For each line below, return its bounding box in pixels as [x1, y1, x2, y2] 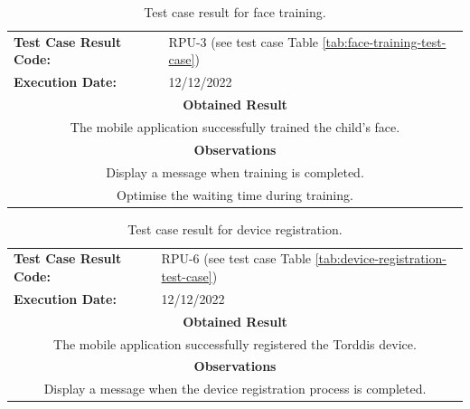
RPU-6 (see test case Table [161, 249, 312, 268]
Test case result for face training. [144, 3, 326, 21]
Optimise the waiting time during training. [117, 185, 353, 204]
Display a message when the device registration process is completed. [43, 379, 427, 398]
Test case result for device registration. [127, 219, 343, 238]
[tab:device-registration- [315, 249, 446, 268]
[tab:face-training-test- [322, 32, 446, 51]
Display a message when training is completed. [106, 162, 364, 181]
